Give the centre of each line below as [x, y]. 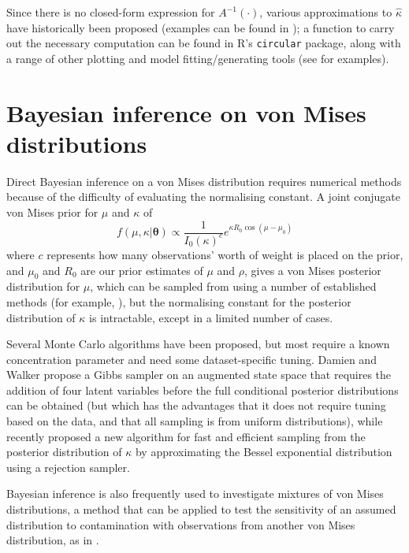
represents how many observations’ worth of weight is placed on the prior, [225, 254]
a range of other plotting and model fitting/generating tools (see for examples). [198, 58]
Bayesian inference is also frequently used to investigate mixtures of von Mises [195, 494]
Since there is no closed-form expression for [111, 12]
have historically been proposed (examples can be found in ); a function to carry [201, 27]
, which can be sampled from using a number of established [233, 286]
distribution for [43, 286]
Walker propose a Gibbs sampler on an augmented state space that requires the [199, 375]
